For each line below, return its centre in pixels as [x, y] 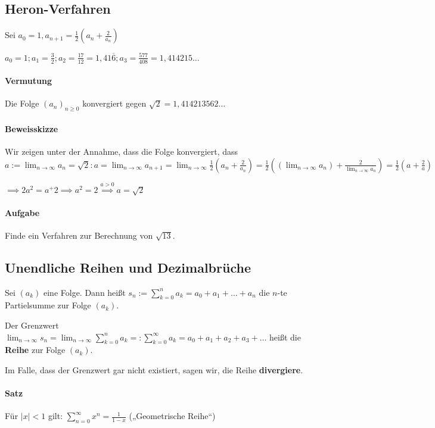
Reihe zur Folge [35, 350]
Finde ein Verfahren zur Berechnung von [79, 235]
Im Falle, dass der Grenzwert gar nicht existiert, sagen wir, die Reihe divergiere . [154, 370]
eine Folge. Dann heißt [84, 292]
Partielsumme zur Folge [48, 305]
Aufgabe [22, 212]
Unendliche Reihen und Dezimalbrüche [128, 267]
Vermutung [28, 81]
